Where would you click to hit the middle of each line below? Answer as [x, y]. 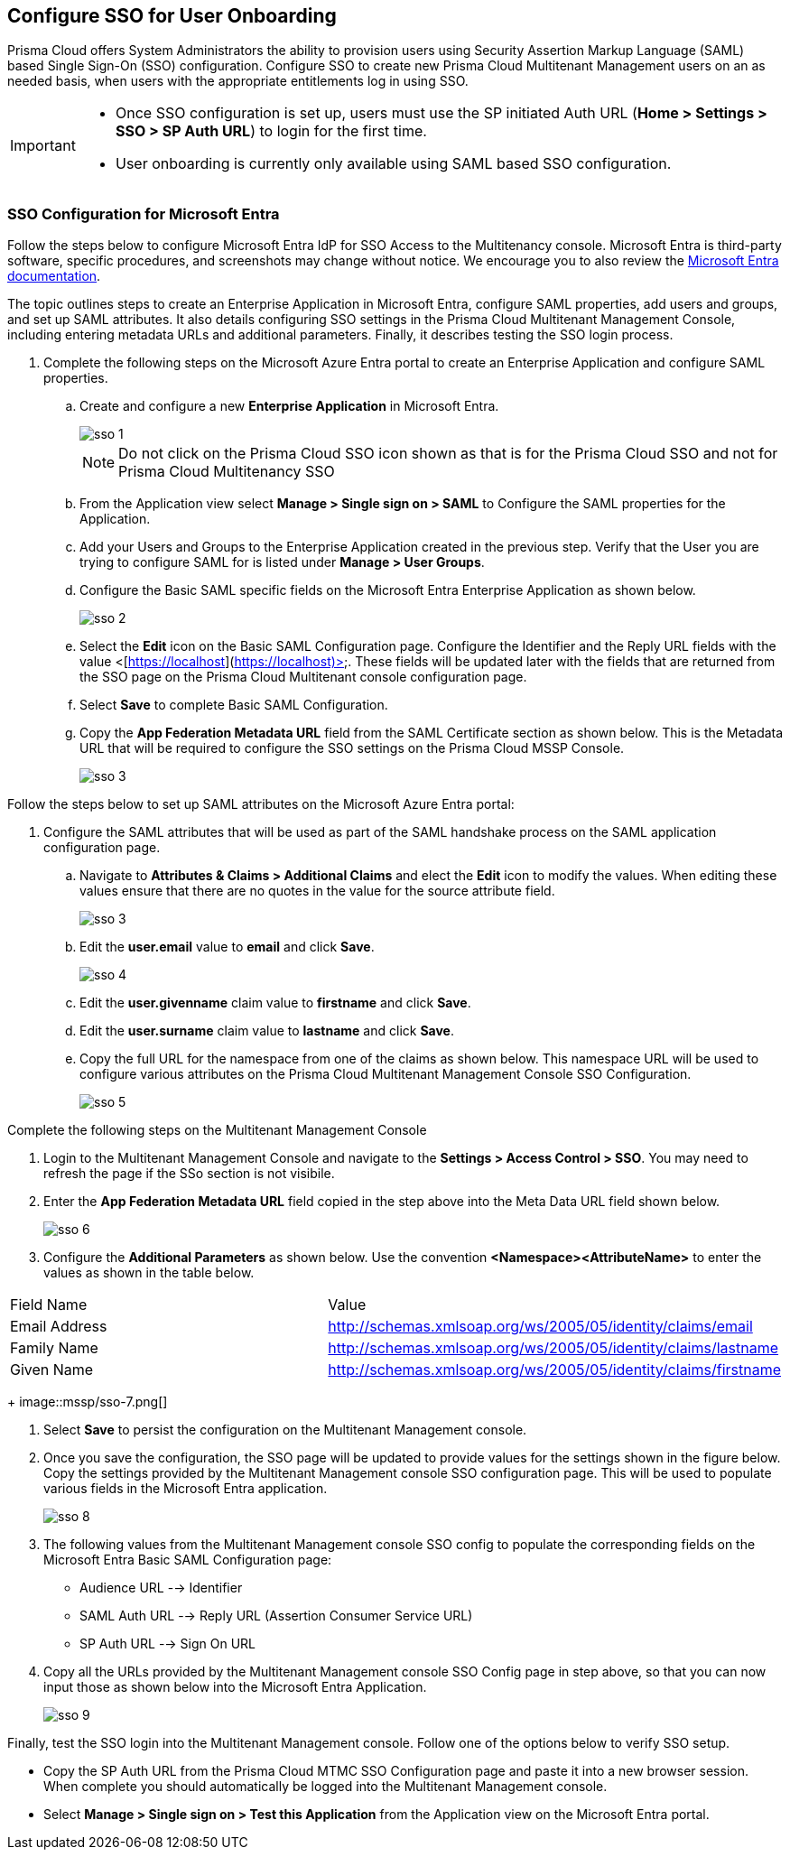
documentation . [54, 276]
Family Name [54, 1348]
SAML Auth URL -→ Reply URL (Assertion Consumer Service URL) [276, 1616]
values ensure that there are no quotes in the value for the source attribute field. [317, 891]
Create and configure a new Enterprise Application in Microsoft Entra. [289, 406]
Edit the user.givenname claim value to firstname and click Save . [275, 1003]
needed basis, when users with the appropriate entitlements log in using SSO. [238, 81]
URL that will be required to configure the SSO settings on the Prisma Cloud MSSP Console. [352, 748]
